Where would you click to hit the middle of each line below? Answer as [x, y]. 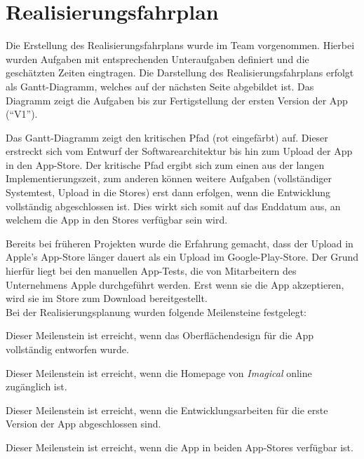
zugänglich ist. [36, 386]
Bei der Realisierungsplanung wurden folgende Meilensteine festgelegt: [156, 311]
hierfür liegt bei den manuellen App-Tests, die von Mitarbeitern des [151, 271]
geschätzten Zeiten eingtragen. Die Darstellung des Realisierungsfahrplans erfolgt [180, 73]
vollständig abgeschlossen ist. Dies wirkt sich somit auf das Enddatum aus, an [173, 206]
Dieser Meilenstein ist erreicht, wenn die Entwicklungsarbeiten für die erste [167, 410]
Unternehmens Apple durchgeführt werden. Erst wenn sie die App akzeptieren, [175, 284]
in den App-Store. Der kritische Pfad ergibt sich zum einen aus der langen [165, 164]
